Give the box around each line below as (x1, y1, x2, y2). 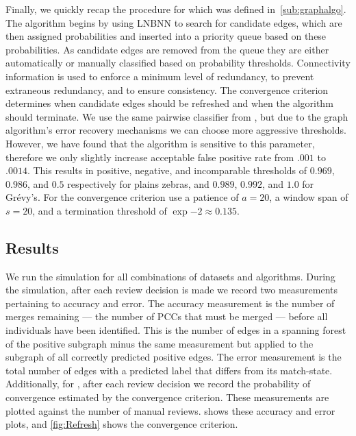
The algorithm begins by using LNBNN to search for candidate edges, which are (5, 15, 342, 29)
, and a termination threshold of (32, 203, 167, 217)
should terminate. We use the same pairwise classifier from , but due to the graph (5, 109, 348, 123)
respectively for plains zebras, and (67, 176, 209, 191)
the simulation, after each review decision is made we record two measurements (5, 282, 338, 297)
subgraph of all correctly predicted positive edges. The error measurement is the (5, 350, 342, 364)
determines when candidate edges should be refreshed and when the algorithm (5, 96, 333, 110)
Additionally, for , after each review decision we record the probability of (5, 376, 311, 391)
